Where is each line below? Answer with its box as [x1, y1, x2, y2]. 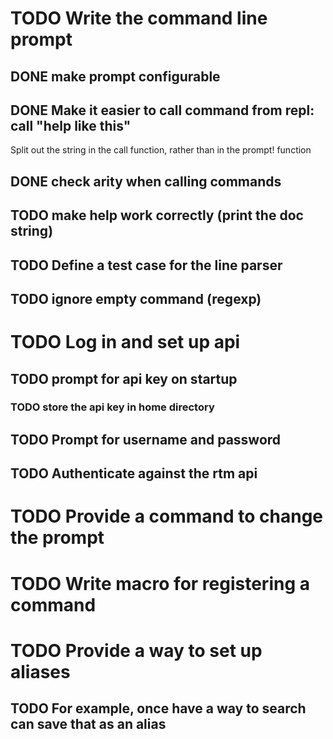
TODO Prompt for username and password [10, 431, 282, 448]
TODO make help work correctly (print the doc [10, 207, 304, 224]
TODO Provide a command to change [10, 505, 324, 528]
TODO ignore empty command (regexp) [10, 290, 262, 307]
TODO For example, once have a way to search [10, 700, 307, 717]
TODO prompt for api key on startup [10, 370, 238, 387]
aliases [10, 660, 71, 683]
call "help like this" [10, 117, 132, 134]
